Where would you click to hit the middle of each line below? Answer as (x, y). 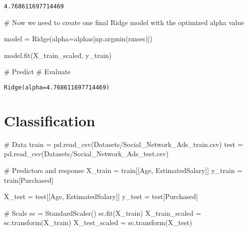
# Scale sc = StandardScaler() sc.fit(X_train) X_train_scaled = (103, 213)
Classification (50, 120)
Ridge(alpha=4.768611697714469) (57, 88)
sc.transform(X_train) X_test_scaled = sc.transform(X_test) (98, 222)
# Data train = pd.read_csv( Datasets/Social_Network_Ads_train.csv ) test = (124, 144)
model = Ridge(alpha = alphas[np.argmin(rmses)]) (78, 39)
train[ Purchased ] (29, 180)
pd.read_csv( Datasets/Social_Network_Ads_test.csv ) (86, 154)
